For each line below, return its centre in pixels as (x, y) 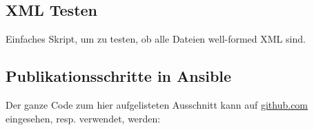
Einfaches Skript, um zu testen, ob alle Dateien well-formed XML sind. (156, 39)
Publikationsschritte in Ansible (119, 76)
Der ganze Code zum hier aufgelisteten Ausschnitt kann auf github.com (157, 105)
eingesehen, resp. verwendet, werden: (83, 118)
